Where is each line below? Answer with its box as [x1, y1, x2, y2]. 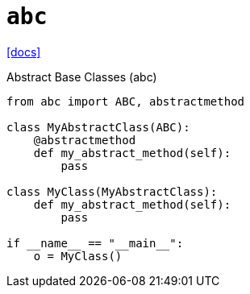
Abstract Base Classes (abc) [6, 69, 157, 84]
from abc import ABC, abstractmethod [6, 94, 245, 108]
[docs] [6, 44, 41, 59]
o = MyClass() [33, 249, 123, 263]
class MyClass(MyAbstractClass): [6, 184, 218, 198]
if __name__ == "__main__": [6, 236, 184, 250]
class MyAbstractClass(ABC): [6, 120, 190, 134]
